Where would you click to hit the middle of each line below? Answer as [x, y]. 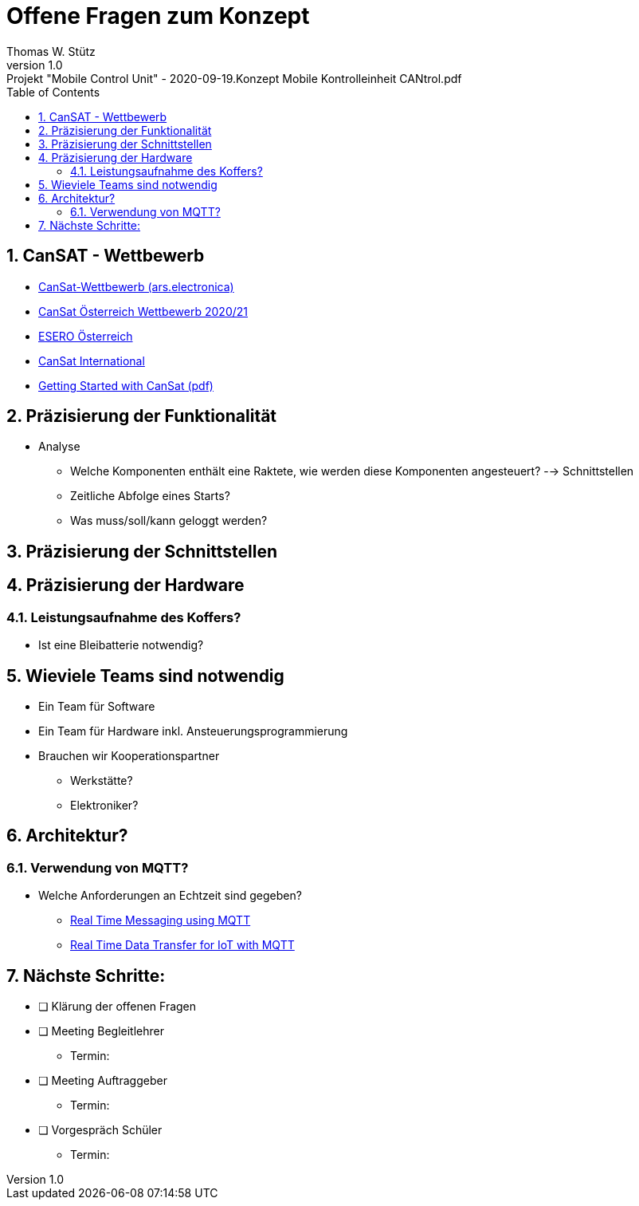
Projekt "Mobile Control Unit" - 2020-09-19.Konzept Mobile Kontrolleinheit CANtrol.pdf [234, 78]
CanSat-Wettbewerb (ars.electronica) [136, 286]
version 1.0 [35, 65]
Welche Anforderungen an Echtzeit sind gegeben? [170, 896]
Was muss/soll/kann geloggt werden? [169, 521]
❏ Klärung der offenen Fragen [118, 1006]
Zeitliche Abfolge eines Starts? [150, 496]
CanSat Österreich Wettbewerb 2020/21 [143, 311]
